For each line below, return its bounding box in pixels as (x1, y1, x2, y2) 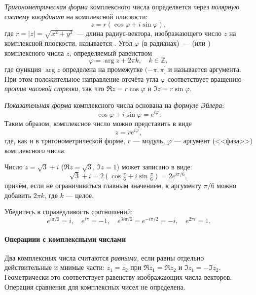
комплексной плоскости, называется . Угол (4, 37, 133, 48)
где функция (4, 64, 41, 74)
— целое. (66, 190, 94, 200)
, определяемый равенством (69, 47, 152, 58)
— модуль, (133, 135, 165, 146)
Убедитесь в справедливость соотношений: (4, 206, 133, 217)
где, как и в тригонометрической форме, (4, 135, 125, 146)
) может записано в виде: (116, 162, 192, 172)
